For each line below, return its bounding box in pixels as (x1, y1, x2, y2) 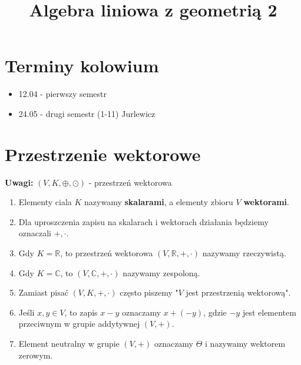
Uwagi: (5, 176, 34, 188)
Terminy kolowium (5, 53, 159, 78)
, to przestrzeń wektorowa (60, 247, 153, 259)
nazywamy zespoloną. (123, 266, 200, 279)
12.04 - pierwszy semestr (18, 88, 107, 100)
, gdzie (203, 306, 227, 318)
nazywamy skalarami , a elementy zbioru (84, 196, 233, 208)
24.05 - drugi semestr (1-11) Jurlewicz (18, 107, 156, 119)
